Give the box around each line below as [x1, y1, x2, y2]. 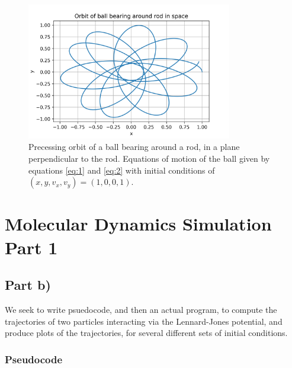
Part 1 [5, 235, 58, 259]
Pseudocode [5, 351, 63, 366]
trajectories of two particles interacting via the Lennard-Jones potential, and [5, 315, 283, 327]
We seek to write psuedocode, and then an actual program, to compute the [5, 303, 277, 316]
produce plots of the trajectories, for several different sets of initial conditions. [5, 327, 288, 339]
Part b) [5, 276, 51, 294]
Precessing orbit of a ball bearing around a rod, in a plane [28, 140, 240, 153]
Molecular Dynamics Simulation [5, 212, 272, 236]
